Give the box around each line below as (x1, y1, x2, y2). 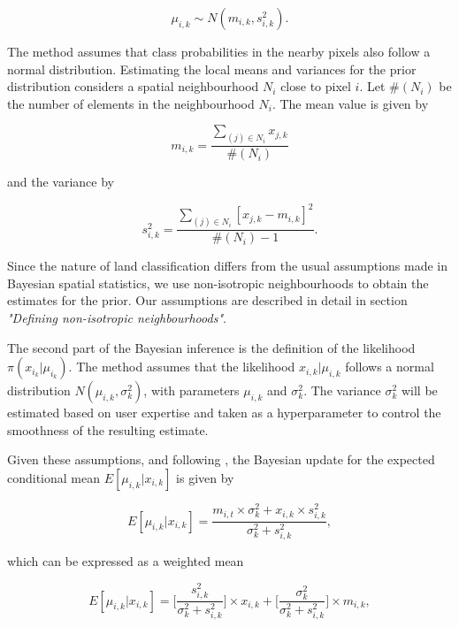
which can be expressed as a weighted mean (7, 552, 244, 570)
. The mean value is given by (272, 94, 429, 112)
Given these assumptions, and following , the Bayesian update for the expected (7, 450, 435, 469)
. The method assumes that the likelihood (68, 357, 295, 376)
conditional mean (7, 469, 101, 486)
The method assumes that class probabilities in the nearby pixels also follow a (7, 42, 431, 60)
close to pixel (280, 77, 351, 96)
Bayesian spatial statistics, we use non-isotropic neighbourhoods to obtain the (7, 273, 429, 292)
